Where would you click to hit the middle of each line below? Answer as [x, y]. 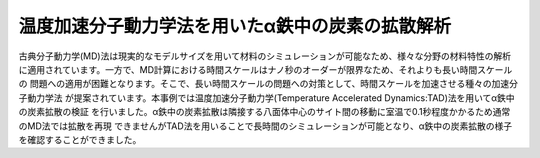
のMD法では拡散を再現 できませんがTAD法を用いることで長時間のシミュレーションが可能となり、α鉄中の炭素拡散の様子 [265, 126]
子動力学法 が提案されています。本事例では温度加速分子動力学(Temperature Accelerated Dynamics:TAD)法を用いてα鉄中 [266, 97]
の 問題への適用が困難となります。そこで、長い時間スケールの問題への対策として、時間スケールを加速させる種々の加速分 [268, 84]
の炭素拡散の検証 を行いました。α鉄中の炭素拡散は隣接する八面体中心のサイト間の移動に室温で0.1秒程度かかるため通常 [264, 112]
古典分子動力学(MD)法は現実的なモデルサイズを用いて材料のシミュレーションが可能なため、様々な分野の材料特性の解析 [265, 56]
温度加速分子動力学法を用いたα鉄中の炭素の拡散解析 [235, 26]
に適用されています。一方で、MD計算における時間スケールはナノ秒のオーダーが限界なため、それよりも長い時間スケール [265, 69]
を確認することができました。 [80, 139]
